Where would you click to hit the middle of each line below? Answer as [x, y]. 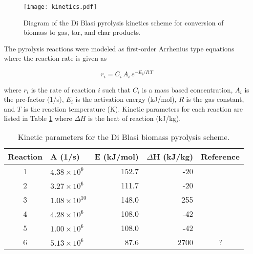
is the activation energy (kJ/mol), [126, 99]
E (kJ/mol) [116, 156]
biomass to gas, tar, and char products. [82, 32]
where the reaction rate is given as [55, 58]
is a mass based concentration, [187, 89]
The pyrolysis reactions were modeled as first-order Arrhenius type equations [119, 48]
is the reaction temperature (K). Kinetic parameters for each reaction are [133, 108]
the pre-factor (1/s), [34, 99]
